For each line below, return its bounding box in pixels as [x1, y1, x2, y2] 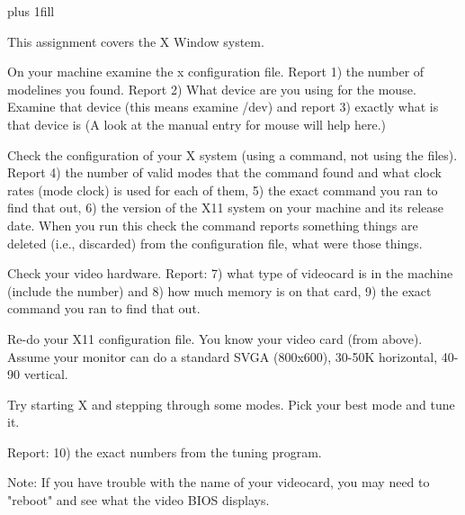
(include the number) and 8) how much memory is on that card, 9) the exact [7, 281, 432, 300]
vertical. [23, 365, 68, 384]
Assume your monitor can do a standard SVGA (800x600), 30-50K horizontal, [7, 347, 438, 366]
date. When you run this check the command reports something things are [7, 215, 418, 234]
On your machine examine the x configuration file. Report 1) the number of [7, 62, 425, 81]
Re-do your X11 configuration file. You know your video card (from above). [7, 329, 423, 348]
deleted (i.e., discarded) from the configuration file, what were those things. [7, 233, 423, 252]
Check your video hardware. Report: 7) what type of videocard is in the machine [7, 264, 453, 283]
